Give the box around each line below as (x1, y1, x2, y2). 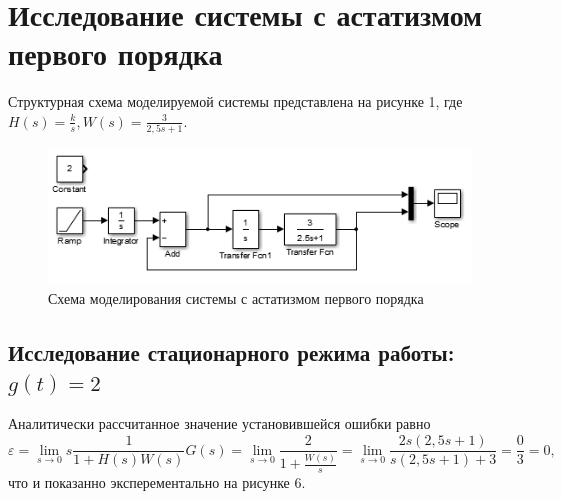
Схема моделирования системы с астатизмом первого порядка (48, 288, 424, 309)
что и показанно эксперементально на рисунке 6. (8, 472, 306, 493)
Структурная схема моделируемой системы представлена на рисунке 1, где (8, 91, 463, 112)
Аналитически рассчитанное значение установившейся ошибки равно (8, 413, 431, 434)
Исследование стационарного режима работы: (8, 337, 455, 368)
